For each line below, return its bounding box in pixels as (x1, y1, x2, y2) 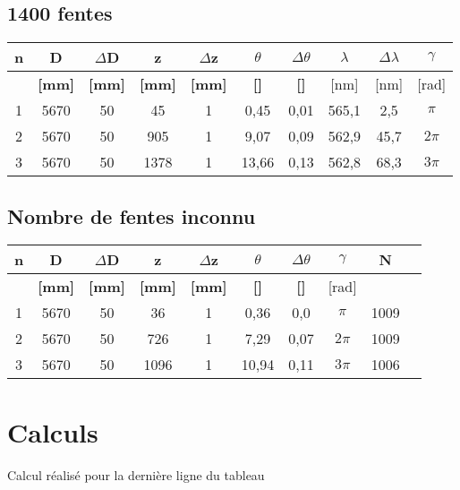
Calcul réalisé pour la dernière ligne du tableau (7, 465, 265, 484)
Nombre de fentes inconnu (7, 202, 256, 229)
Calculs (7, 413, 98, 450)
